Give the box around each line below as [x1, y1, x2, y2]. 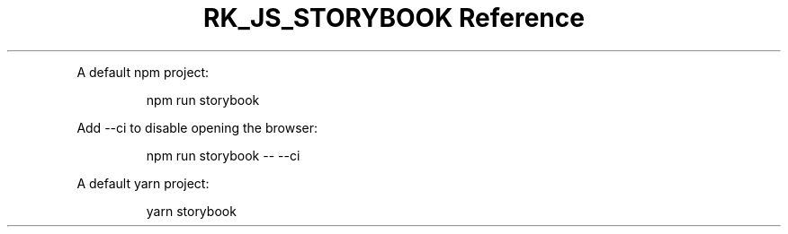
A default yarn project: [76, 175, 210, 191]
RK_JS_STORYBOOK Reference [203, 3, 585, 33]
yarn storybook [146, 203, 237, 219]
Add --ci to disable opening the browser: [76, 119, 318, 135]
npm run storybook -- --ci [146, 147, 300, 163]
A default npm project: [76, 64, 210, 80]
